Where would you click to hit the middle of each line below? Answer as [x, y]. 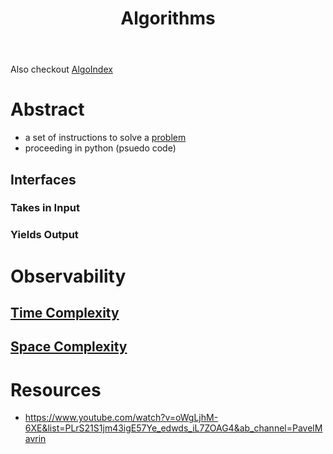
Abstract [47, 109]
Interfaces [43, 179]
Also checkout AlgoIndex [61, 69]
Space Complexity [69, 347]
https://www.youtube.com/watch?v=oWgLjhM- [121, 418]
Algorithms [168, 18]
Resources [56, 389]
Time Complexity [65, 312]
